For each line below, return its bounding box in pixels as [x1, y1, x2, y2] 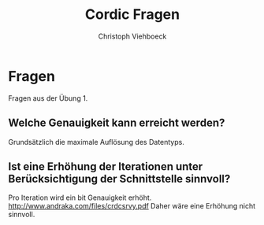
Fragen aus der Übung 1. [8, 93, 88, 103]
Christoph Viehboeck [98, 31, 167, 41]
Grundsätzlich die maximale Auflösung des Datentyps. [8, 137, 185, 146]
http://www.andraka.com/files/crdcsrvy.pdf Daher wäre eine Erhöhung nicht [8, 201, 256, 211]
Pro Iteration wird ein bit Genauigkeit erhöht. [8, 193, 152, 202]
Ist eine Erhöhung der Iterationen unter [8, 160, 203, 173]
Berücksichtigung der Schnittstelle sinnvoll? [8, 172, 231, 186]
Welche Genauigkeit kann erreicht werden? [8, 116, 225, 130]
